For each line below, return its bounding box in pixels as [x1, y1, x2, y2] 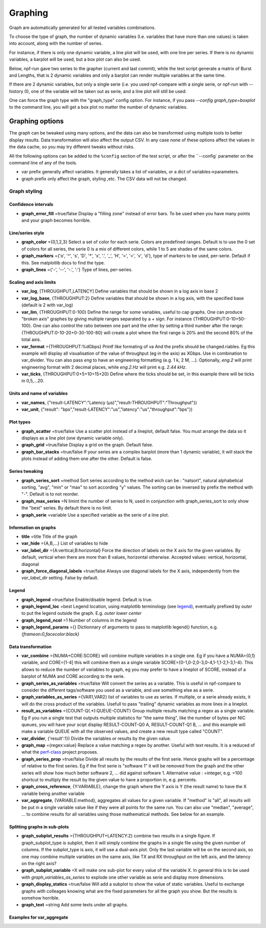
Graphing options [9, 117, 64, 126]
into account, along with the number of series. [9, 40, 103, 46]
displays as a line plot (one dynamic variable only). [21, 435, 124, 441]
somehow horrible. [21, 895, 60, 901]
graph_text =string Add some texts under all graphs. [21, 902, 128, 908]
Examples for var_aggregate [9, 914, 68, 921]
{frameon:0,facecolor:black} [21, 631, 80, 637]
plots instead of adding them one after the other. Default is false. [21, 456, 153, 462]
